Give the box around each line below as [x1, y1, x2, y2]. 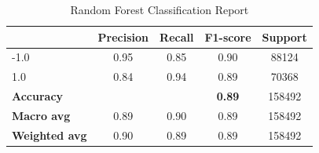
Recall [159, 28, 194, 45]
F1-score [204, 28, 251, 45]
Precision [97, 28, 149, 45]
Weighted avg [12, 126, 87, 143]
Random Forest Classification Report [70, 2, 249, 17]
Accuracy [12, 88, 64, 104]
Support [262, 28, 307, 45]
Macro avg [12, 107, 71, 123]
